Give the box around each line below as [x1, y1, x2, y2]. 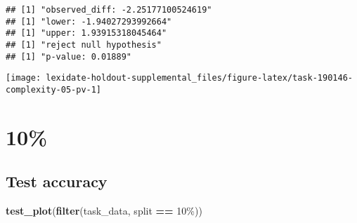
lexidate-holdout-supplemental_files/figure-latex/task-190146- [46, 73, 353, 83]
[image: [6, 73, 41, 83]
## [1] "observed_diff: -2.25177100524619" [6, 5, 212, 15]
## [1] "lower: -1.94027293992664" [6, 16, 172, 27]
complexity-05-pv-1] [6, 84, 102, 95]
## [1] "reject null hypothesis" [6, 39, 162, 50]
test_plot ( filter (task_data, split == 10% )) [6, 203, 202, 218]
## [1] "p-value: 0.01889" [6, 51, 131, 62]
